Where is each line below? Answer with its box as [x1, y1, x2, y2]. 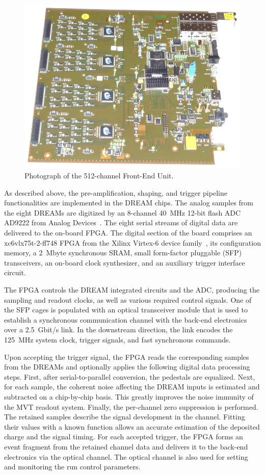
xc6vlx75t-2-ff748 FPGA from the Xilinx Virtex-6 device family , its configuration [4, 237, 261, 248]
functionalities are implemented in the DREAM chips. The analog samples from [4, 197, 254, 208]
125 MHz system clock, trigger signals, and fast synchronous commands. [4, 334, 231, 345]
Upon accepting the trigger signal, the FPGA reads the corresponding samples [4, 351, 249, 362]
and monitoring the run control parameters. [4, 461, 141, 472]
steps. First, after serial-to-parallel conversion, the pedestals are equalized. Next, [4, 371, 255, 382]
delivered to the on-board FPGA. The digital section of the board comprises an [4, 227, 252, 238]
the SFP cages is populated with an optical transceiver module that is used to [4, 304, 248, 315]
